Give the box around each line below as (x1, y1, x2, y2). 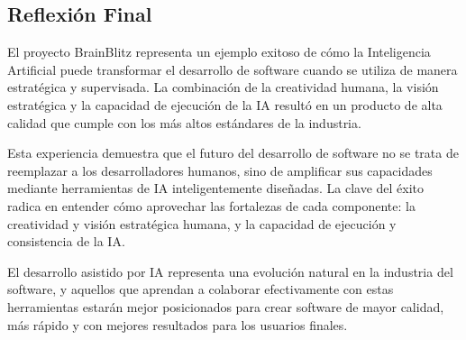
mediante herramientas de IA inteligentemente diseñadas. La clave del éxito (7, 179, 425, 198)
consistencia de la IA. (7, 232, 125, 251)
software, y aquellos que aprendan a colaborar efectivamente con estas (7, 280, 394, 299)
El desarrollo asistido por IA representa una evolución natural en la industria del (7, 262, 453, 280)
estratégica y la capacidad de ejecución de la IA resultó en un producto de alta (7, 95, 443, 114)
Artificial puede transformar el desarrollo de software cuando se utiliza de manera (7, 60, 458, 78)
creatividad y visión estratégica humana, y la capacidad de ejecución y (7, 214, 397, 233)
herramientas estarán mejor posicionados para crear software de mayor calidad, (7, 297, 444, 316)
